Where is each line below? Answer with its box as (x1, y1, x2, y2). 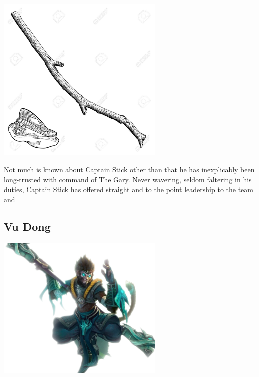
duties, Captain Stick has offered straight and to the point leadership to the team (4, 184, 253, 195)
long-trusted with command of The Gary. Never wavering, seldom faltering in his (4, 174, 252, 184)
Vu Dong (4, 218, 51, 234)
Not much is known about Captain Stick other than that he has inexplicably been (4, 164, 255, 174)
